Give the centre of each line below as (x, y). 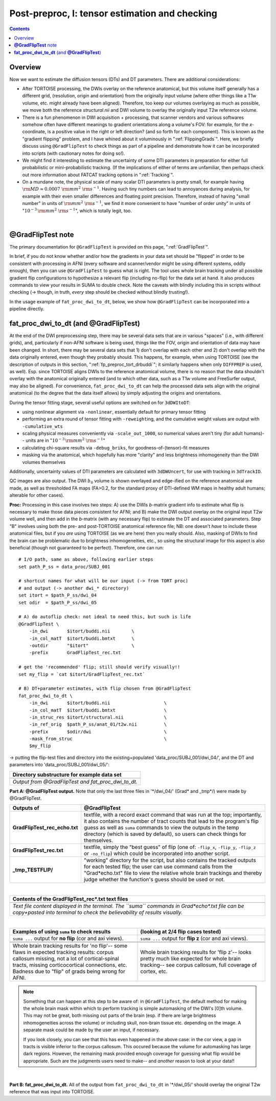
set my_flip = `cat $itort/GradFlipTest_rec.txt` (82, 674)
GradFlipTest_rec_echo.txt (45, 828)
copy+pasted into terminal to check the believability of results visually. (98, 912)
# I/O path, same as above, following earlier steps (86, 559)
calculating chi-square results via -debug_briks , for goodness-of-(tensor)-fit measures (116, 447)
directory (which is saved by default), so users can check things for (165, 834)
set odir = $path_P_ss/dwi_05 (58, 603)
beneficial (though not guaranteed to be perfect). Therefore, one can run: (87, 547)
